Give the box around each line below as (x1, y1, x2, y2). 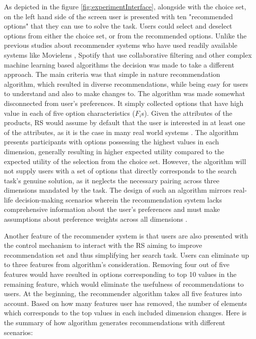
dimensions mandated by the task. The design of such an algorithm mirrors (4, 185, 231, 195)
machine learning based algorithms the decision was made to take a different (4, 59, 234, 69)
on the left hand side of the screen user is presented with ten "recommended (4, 11, 233, 21)
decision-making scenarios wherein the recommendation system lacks (15, 194, 222, 204)
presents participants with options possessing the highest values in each (4, 136, 219, 147)
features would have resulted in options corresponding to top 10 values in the (4, 269, 237, 279)
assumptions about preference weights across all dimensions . (4, 214, 188, 224)
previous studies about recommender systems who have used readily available (4, 40, 237, 50)
